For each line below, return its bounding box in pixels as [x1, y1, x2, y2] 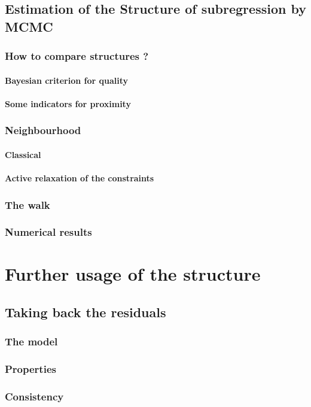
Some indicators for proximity [5, 97, 131, 110]
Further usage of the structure [5, 262, 261, 286]
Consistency [5, 389, 64, 404]
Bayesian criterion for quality [5, 74, 129, 86]
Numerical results [5, 224, 92, 239]
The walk [5, 197, 50, 212]
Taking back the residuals [5, 303, 166, 321]
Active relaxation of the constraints [5, 172, 154, 184]
